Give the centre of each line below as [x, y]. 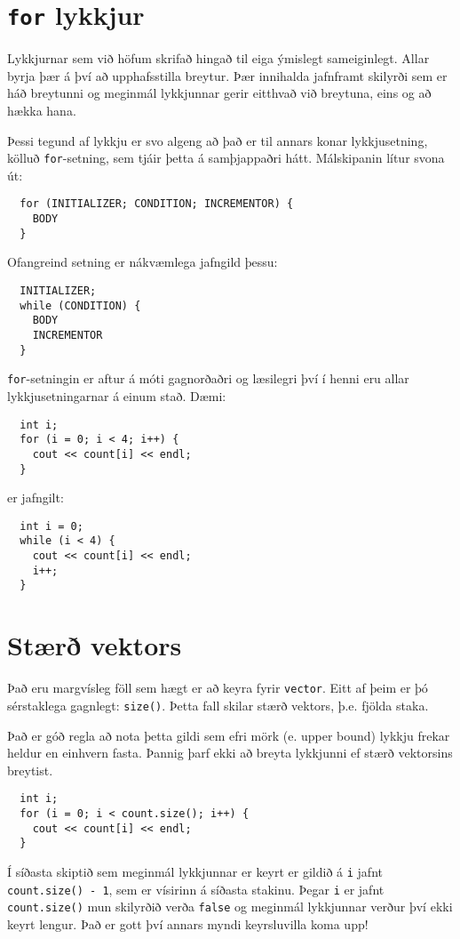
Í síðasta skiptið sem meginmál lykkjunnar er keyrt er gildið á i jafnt [195, 871]
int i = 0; [52, 526]
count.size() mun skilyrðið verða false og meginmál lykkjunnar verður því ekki [230, 907]
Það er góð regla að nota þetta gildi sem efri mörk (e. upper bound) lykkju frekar [229, 735]
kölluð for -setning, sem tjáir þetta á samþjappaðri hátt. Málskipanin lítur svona [226, 158]
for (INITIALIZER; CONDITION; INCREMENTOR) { [157, 204]
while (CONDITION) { [80, 305]
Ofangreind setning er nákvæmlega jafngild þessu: [143, 262]
